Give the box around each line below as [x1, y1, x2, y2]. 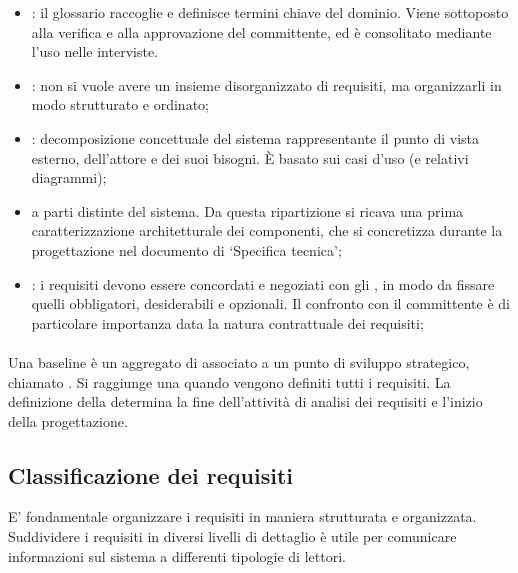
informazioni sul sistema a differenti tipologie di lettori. [8, 545, 346, 566]
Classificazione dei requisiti [8, 459, 294, 490]
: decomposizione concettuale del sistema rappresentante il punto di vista [31, 127, 480, 148]
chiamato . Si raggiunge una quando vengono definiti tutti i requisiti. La [8, 371, 451, 392]
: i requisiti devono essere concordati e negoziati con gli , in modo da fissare [31, 273, 495, 294]
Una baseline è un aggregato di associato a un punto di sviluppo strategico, [8, 351, 470, 372]
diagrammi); [31, 167, 107, 188]
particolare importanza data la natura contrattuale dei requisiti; [31, 312, 424, 333]
